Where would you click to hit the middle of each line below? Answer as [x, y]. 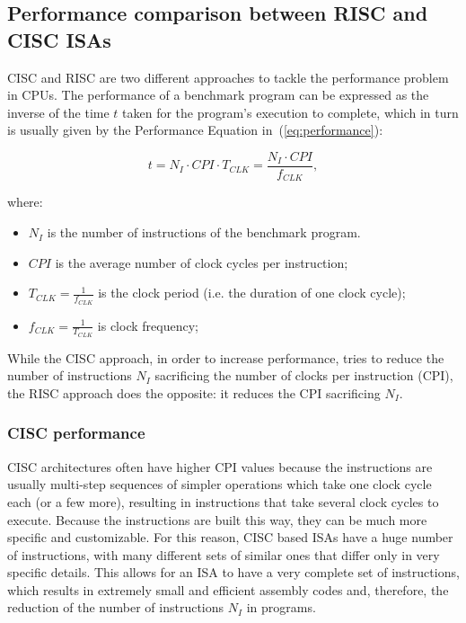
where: [25, 202]
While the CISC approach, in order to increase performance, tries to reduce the [226, 357]
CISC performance [76, 433]
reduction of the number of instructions [116, 607]
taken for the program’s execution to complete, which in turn [290, 112]
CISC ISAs [59, 39]
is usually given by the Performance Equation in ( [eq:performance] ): [195, 130]
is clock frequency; [148, 325]
